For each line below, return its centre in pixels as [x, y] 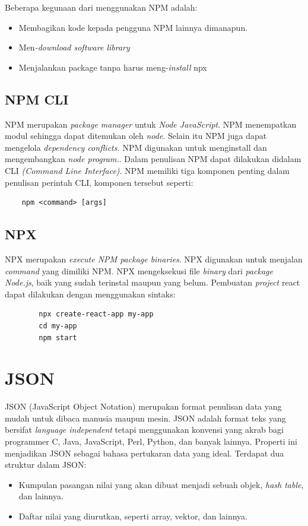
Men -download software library [74, 47]
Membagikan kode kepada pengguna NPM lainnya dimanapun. [133, 27]
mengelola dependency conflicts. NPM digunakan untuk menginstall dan [136, 147]
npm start [58, 338]
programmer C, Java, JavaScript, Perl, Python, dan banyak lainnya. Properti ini [151, 441]
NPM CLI [37, 99]
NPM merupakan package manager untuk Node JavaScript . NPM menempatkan [151, 124]
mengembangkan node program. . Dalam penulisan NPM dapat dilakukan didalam [153, 159]
